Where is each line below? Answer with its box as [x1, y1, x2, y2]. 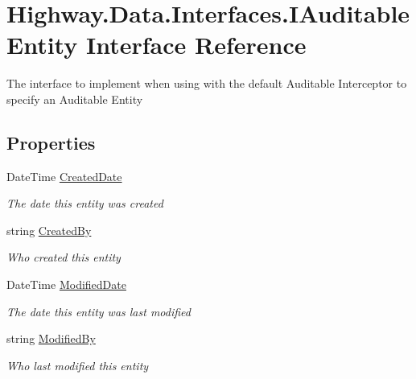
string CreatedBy [6, 221, 92, 238]
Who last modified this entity [6, 356, 149, 373]
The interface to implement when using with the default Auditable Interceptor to [6, 75, 407, 92]
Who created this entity [6, 249, 121, 266]
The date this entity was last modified [6, 303, 191, 319]
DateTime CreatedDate [6, 167, 122, 184]
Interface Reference [85, 28, 307, 61]
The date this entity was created [6, 195, 163, 212]
